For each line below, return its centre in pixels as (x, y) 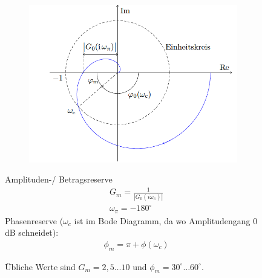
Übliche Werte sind (40, 266)
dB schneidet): (32, 232)
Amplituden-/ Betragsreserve (59, 179)
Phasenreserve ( (34, 220)
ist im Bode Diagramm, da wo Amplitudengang (162, 220)
